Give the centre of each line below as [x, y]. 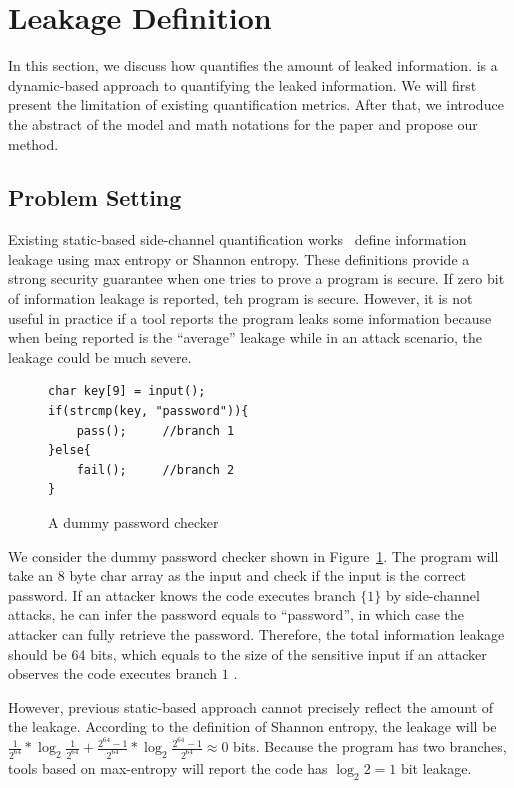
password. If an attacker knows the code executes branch [182, 594]
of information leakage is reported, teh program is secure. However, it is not [240, 298]
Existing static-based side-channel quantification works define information [237, 239]
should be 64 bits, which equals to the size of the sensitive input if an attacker [247, 653]
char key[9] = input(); [127, 391]
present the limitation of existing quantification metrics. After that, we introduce [256, 104]
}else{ [69, 450]
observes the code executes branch [113, 673]
